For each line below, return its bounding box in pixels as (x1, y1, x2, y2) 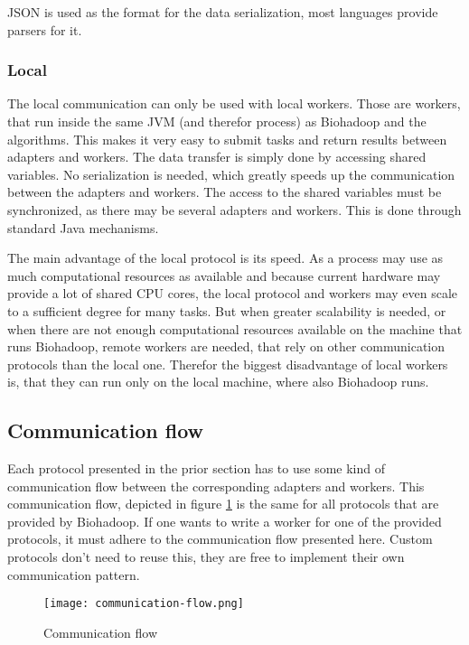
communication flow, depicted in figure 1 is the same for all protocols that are (7, 494, 439, 513)
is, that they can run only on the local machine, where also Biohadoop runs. (7, 372, 429, 391)
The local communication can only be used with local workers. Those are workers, (7, 94, 461, 113)
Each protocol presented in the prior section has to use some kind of (7, 459, 385, 478)
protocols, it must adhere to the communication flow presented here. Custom (7, 529, 433, 548)
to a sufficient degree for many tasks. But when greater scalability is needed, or (7, 301, 446, 320)
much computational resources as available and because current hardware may (7, 266, 441, 285)
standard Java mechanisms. (7, 218, 159, 237)
